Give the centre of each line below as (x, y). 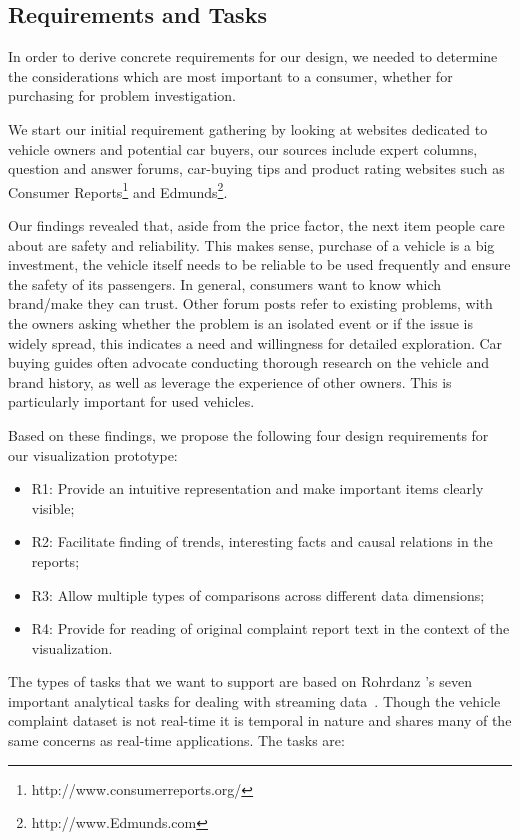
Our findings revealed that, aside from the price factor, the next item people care (256, 225)
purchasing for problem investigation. (122, 95)
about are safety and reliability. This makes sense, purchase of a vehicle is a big (251, 244)
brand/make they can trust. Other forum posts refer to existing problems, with (250, 303)
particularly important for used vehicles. (131, 401)
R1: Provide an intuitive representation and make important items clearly (257, 488)
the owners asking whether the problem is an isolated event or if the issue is (240, 322)
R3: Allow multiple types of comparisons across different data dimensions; (258, 594)
